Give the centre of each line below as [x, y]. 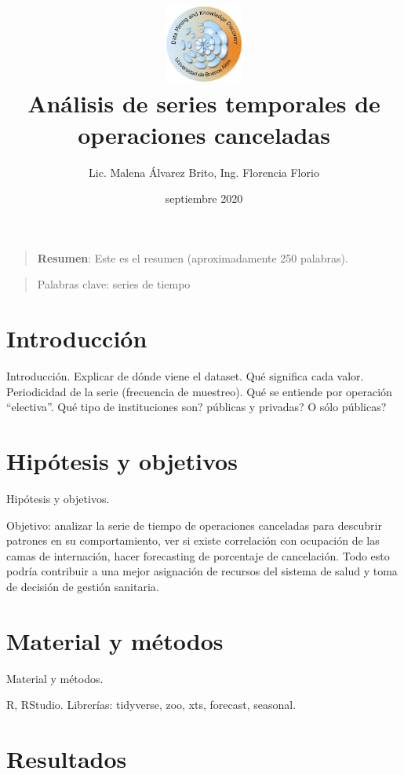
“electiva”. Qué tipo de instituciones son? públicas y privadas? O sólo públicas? [197, 407]
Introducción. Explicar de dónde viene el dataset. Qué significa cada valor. [185, 376]
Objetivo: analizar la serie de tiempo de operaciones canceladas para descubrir [194, 525]
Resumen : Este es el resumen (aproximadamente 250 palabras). [193, 257]
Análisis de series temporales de [204, 103]
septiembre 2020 [204, 198]
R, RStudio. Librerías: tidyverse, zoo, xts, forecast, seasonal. [151, 705]
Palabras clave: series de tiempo [114, 284]
